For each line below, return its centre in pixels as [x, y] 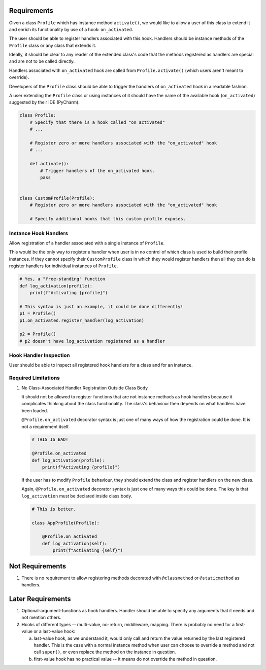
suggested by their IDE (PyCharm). [44, 102]
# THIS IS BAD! [50, 440]
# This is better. [54, 509]
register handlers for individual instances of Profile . [64, 266]
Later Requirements [40, 599]
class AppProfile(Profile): [66, 523]
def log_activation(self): [75, 543]
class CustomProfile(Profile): [57, 198]
